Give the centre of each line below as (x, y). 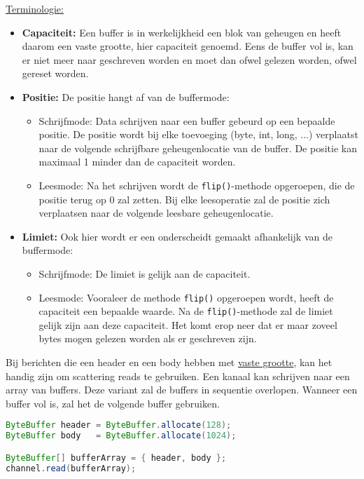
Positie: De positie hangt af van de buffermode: (126, 96)
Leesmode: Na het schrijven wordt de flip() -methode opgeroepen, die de (197, 185)
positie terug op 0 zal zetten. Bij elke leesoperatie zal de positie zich (184, 199)
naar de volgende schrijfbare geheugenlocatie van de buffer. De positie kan (198, 148)
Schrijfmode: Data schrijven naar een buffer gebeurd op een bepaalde (187, 120)
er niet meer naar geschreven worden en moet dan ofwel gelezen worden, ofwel (189, 59)
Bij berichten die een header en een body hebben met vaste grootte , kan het (169, 362)
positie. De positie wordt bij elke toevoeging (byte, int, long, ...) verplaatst (198, 134)
